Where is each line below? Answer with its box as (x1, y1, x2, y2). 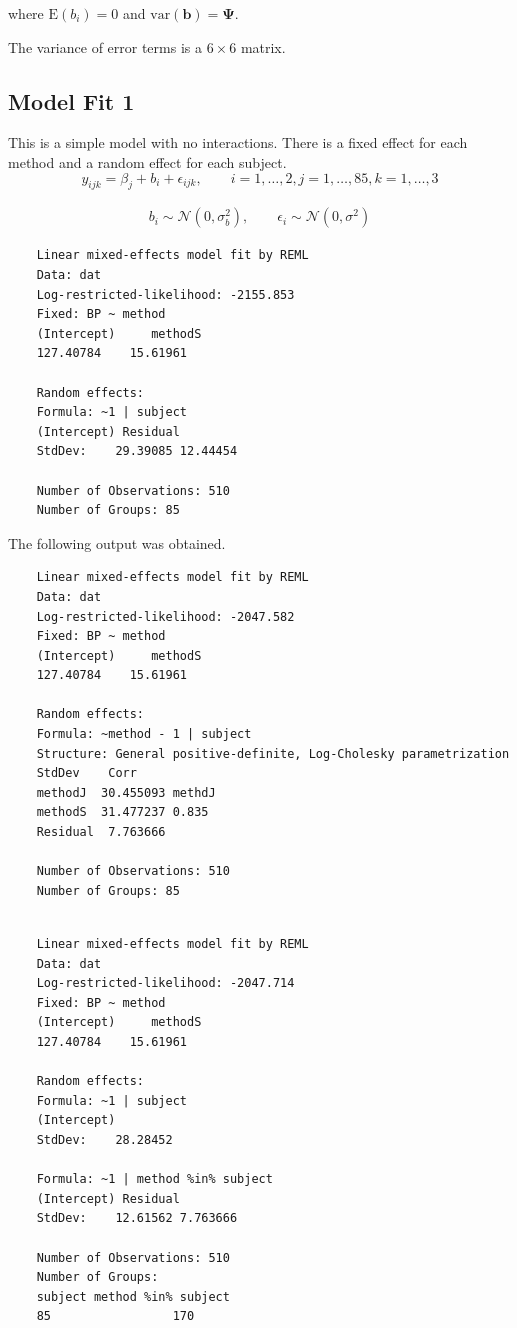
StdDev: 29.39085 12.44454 (36, 444, 238, 459)
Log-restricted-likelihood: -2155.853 (36, 287, 295, 302)
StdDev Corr (36, 766, 137, 781)
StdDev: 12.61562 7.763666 (36, 1211, 238, 1226)
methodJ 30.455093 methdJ (36, 785, 216, 800)
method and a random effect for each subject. (8, 151, 287, 172)
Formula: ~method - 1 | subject (36, 727, 252, 742)
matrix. (240, 36, 286, 57)
